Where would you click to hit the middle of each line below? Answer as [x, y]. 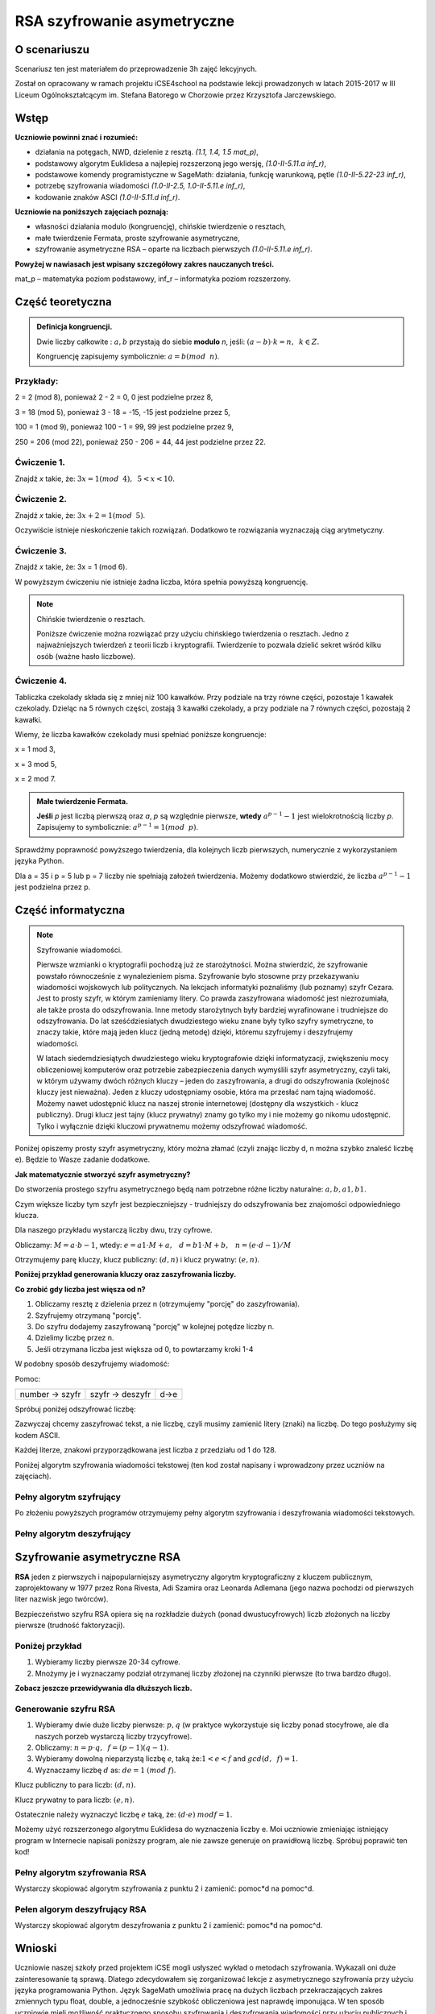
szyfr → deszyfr [120, 1394]
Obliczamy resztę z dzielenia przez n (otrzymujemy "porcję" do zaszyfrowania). [168, 1304]
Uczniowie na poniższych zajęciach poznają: [92, 212]
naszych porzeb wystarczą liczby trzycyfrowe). [114, 1736]
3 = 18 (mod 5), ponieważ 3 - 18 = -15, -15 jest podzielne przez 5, [123, 412]
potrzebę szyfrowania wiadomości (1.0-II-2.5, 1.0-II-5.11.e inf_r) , [140, 186]
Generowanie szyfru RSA [65, 1709]
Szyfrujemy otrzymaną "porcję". [88, 1315]
